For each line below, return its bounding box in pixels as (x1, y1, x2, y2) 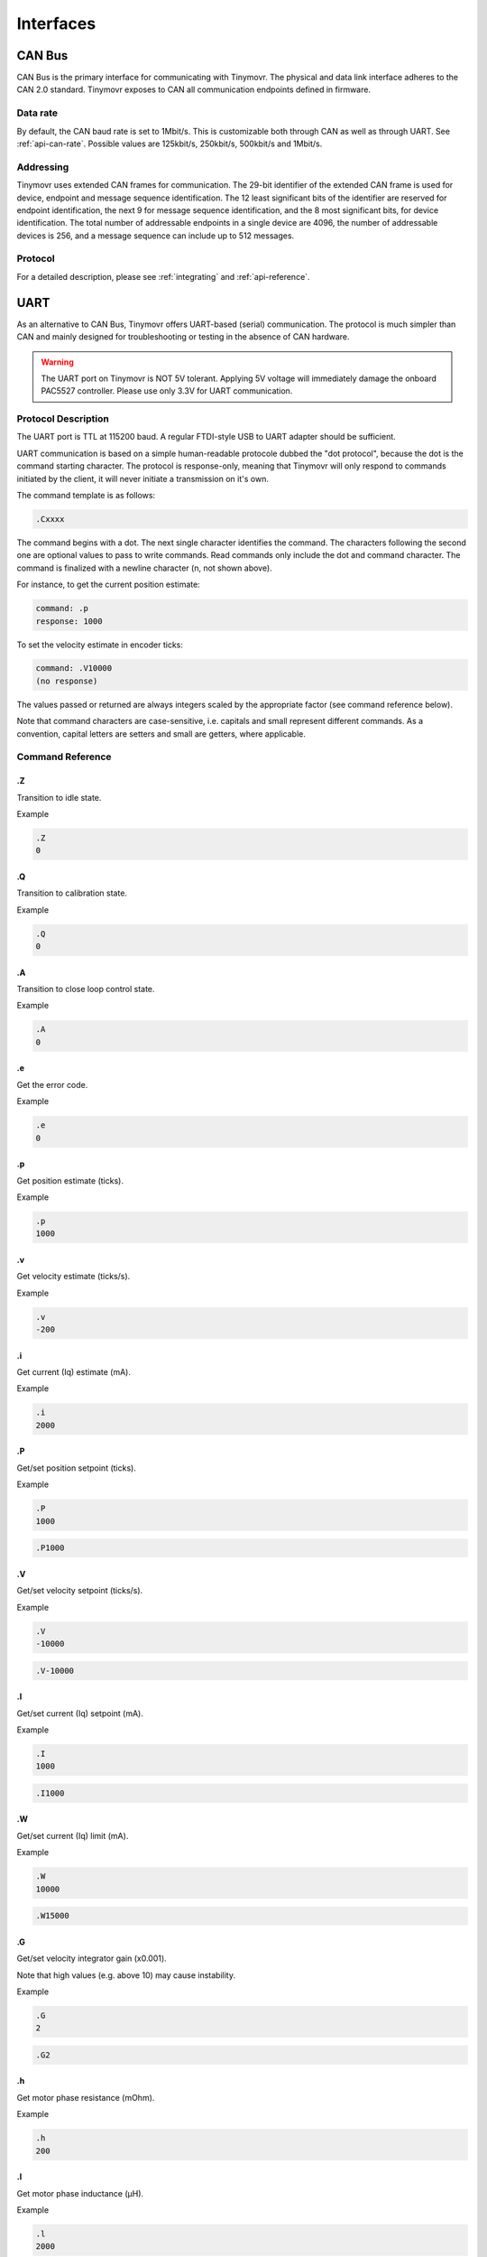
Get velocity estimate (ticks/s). (16, 1271, 131, 1282)
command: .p (35, 603, 89, 614)
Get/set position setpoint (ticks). (16, 1463, 137, 1473)
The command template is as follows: (16, 490, 156, 500)
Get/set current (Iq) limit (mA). (16, 1830, 129, 1841)
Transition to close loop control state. (16, 984, 155, 995)
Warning (41, 357, 74, 367)
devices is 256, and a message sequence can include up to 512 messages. (16, 230, 295, 241)
